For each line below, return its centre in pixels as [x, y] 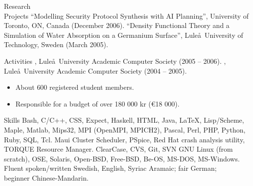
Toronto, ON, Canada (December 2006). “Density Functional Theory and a [117, 25]
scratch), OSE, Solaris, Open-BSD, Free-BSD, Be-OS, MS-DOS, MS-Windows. [122, 158]
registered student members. [92, 87]
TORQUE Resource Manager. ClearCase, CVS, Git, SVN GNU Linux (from [118, 149]
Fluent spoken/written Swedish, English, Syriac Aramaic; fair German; [110, 168]
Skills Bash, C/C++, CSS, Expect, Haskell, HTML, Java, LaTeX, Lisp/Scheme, [124, 120]
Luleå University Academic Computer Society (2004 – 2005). [95, 70]
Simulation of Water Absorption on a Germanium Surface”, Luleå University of [124, 35]
